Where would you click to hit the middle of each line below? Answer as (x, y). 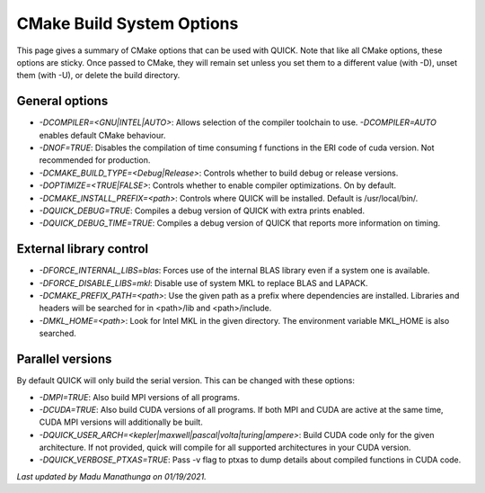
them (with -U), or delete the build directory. (98, 76)
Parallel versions (64, 359)
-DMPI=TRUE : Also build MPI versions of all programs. (139, 397)
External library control (83, 249)
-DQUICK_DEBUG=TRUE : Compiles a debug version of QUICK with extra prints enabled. (202, 211)
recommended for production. (95, 160)
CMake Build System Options (128, 23)
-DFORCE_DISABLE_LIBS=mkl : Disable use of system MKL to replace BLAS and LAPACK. (203, 282)
